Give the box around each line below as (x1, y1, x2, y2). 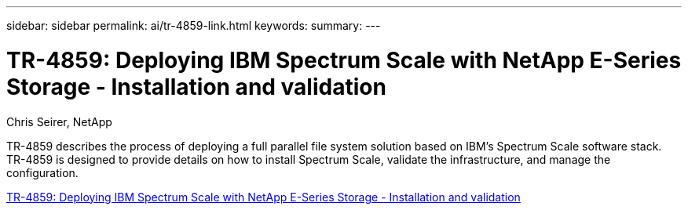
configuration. (6, 165, 79, 179)
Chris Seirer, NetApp (6, 114, 112, 129)
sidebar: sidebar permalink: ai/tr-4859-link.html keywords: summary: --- (6, 19, 381, 32)
